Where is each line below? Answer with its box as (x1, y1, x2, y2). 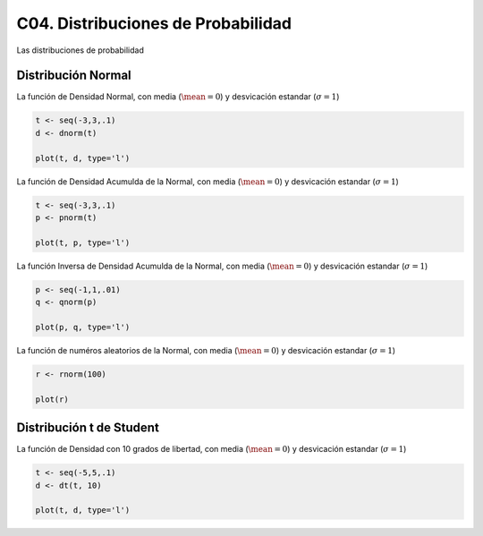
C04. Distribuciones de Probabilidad (16, 13, 292, 33)
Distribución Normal (16, 68, 131, 83)
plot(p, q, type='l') (35, 322, 131, 332)
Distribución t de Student (16, 421, 160, 436)
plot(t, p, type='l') (35, 237, 131, 248)
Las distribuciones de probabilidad (16, 45, 145, 55)
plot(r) (35, 394, 69, 404)
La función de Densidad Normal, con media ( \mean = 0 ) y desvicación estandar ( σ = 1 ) (16, 91, 340, 102)
